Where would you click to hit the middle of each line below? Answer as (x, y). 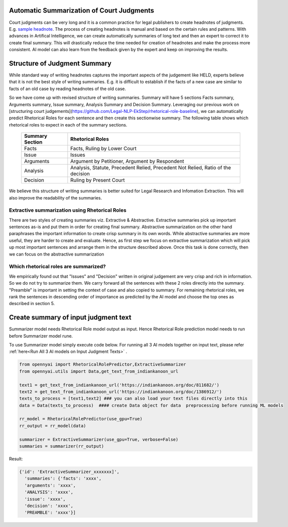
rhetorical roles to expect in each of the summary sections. (68, 125)
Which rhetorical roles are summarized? (57, 267)
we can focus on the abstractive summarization (57, 254)
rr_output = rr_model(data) (53, 426)
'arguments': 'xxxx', (50, 485)
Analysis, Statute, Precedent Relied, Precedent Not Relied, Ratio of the (151, 168)
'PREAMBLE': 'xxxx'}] (50, 513)
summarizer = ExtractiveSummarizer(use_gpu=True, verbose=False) (99, 439)
